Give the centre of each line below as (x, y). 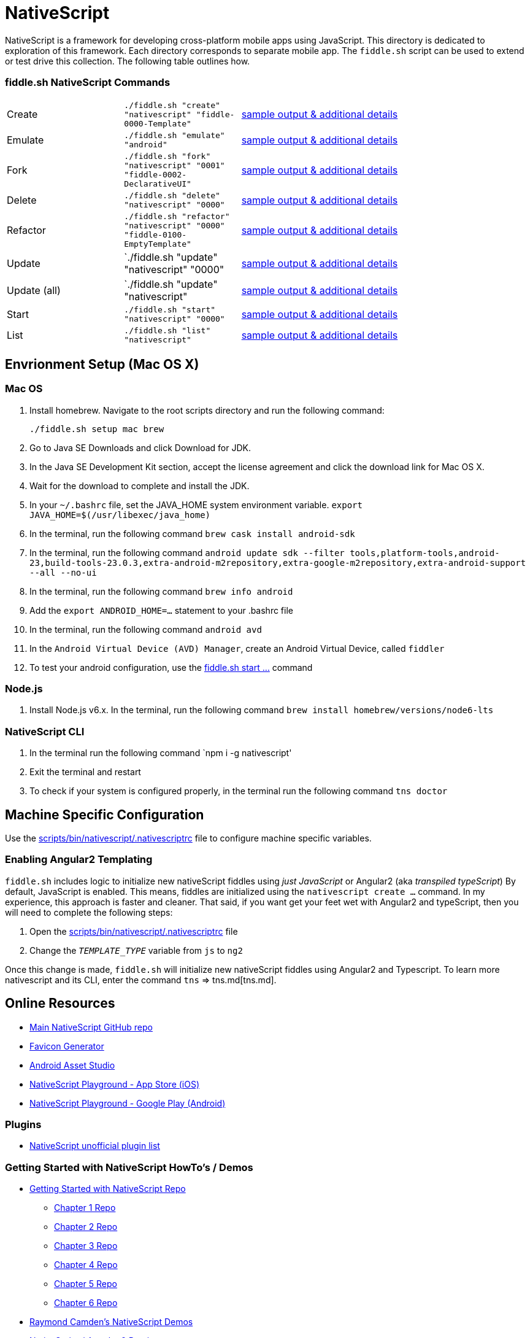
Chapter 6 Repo (86, 1303)
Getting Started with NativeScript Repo (108, 1189)
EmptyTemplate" (158, 244)
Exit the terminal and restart (85, 772)
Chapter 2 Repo (86, 1227)
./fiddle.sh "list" (167, 330)
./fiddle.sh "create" (172, 105)
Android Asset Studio (72, 1065)
